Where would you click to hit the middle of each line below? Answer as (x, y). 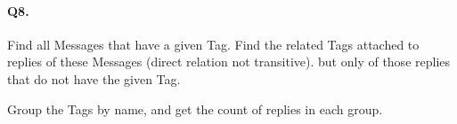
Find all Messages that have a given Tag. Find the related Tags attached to (213, 44)
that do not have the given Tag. (94, 78)
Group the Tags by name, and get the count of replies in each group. (195, 108)
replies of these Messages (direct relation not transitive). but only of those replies (229, 62)
